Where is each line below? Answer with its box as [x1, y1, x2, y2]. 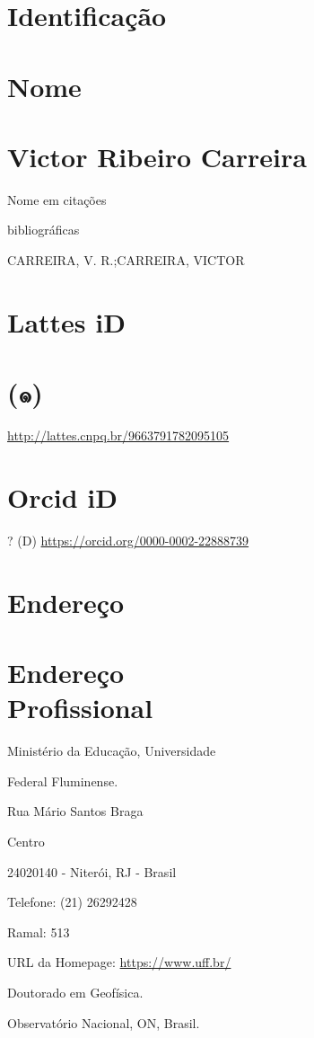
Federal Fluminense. [7, 771, 118, 790]
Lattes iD [7, 303, 126, 340]
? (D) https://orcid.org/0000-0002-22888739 [7, 530, 249, 549]
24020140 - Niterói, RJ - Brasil [7, 862, 177, 881]
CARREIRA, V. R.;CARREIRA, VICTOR [7, 251, 245, 270]
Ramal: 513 [7, 922, 70, 941]
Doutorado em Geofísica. [7, 982, 144, 1001]
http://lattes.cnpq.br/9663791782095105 [7, 426, 230, 445]
